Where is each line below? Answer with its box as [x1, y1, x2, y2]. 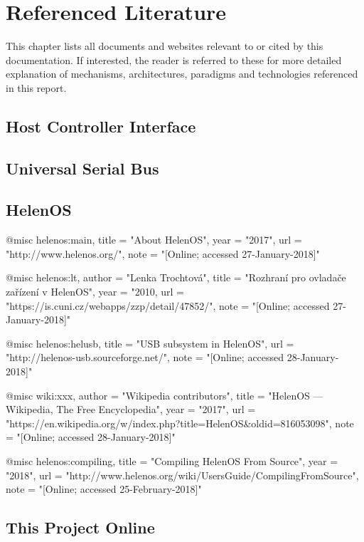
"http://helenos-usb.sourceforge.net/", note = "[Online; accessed [6, 350, 284, 365]
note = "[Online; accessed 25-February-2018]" [6, 481, 202, 496]
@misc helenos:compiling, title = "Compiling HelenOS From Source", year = [6, 453, 338, 468]
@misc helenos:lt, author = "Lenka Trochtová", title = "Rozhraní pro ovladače [6, 270, 346, 285]
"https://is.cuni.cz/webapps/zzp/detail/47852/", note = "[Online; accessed [6, 298, 330, 313]
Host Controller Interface [6, 115, 196, 137]
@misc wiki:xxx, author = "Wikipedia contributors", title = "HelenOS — [6, 387, 323, 402]
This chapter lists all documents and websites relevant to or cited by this [6, 38, 323, 53]
